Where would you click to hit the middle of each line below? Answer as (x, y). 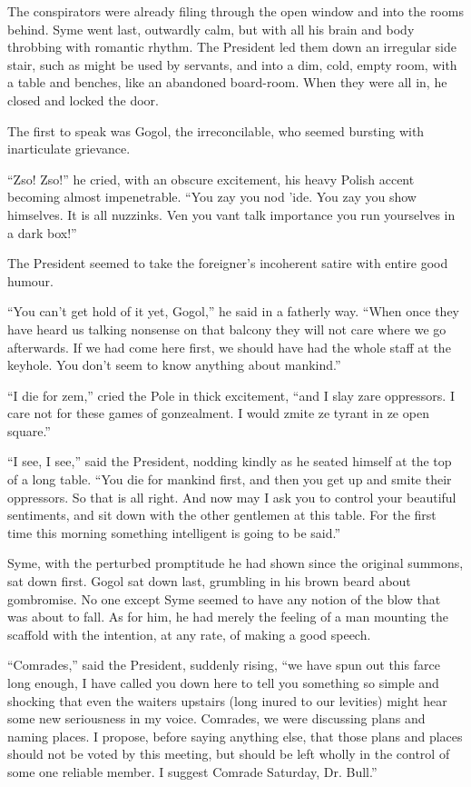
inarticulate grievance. (69, 149)
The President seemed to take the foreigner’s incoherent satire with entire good (228, 263)
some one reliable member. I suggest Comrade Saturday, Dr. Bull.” (192, 771)
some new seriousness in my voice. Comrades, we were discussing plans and (216, 718)
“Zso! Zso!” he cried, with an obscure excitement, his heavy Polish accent (211, 179)
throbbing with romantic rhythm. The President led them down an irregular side (232, 47)
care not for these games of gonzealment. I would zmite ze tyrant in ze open (218, 413)
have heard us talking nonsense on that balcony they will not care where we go (227, 329)
